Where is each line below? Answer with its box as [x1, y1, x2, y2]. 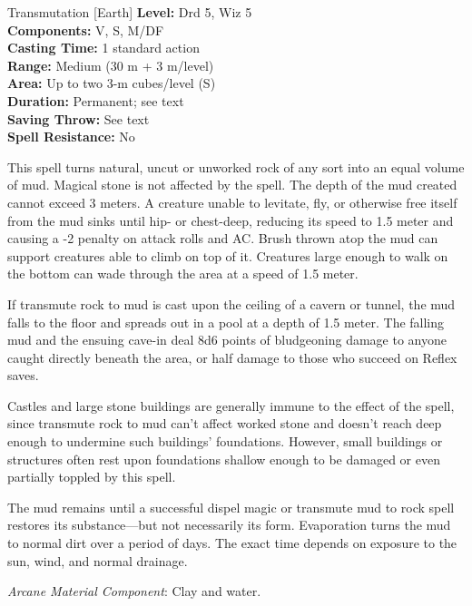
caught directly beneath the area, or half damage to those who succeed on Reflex [7, 347, 457, 367]
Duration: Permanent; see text [7, 91, 184, 110]
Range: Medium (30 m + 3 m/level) [7, 55, 214, 74]
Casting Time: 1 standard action [7, 38, 200, 57]
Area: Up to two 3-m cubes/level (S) [7, 73, 216, 93]
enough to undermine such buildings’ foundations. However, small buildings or [7, 432, 443, 451]
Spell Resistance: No [7, 127, 135, 146]
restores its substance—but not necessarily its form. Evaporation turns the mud [7, 515, 451, 534]
